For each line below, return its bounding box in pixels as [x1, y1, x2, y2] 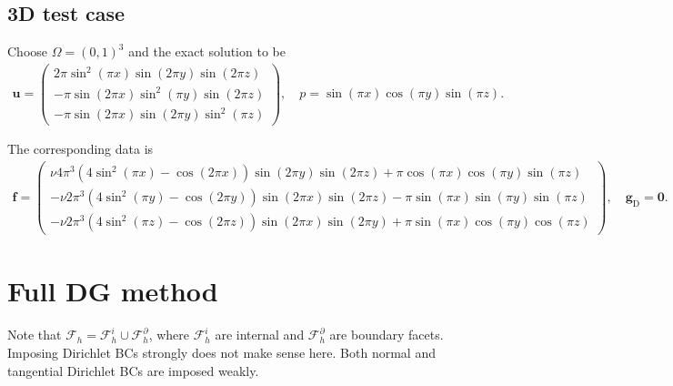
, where [148, 325, 190, 344]
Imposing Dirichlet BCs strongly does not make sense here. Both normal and [7, 342, 436, 361]
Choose [7, 42, 48, 61]
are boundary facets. [329, 325, 444, 344]
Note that [7, 325, 62, 344]
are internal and [215, 325, 305, 344]
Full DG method [7, 272, 218, 310]
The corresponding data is [7, 139, 154, 158]
